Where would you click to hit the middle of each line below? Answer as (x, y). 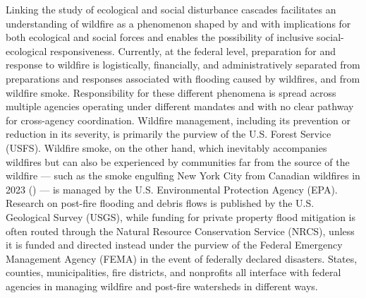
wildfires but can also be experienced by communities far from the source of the (178, 161)
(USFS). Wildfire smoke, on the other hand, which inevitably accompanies (166, 147)
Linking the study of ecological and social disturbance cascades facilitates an (171, 9)
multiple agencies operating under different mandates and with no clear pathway (180, 106)
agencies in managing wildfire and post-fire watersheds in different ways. (162, 286)
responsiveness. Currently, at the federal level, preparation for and (193, 50)
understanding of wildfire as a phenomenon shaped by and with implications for (178, 23)
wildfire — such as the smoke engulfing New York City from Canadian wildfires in (183, 175)
